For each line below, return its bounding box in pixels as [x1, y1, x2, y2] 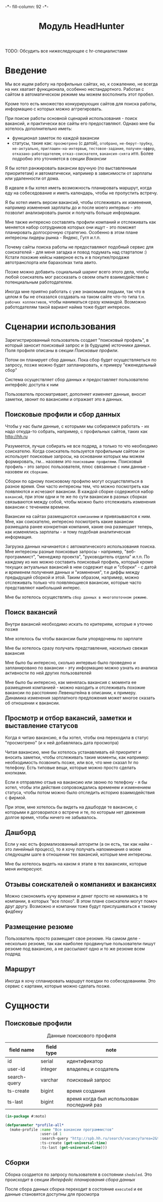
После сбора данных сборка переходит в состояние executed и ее [5, 1186, 143, 1192]
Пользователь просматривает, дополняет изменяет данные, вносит [5, 391, 147, 397]
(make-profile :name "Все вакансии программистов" [9, 1127, 114, 1132]
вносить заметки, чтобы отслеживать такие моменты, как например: [5, 754, 149, 760]
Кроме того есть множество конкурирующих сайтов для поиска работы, [5, 101, 157, 107]
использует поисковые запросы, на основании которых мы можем [5, 453, 145, 459]
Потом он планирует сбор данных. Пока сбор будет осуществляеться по [5, 357, 157, 363]
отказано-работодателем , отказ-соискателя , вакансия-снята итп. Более [12, 150, 154, 156]
